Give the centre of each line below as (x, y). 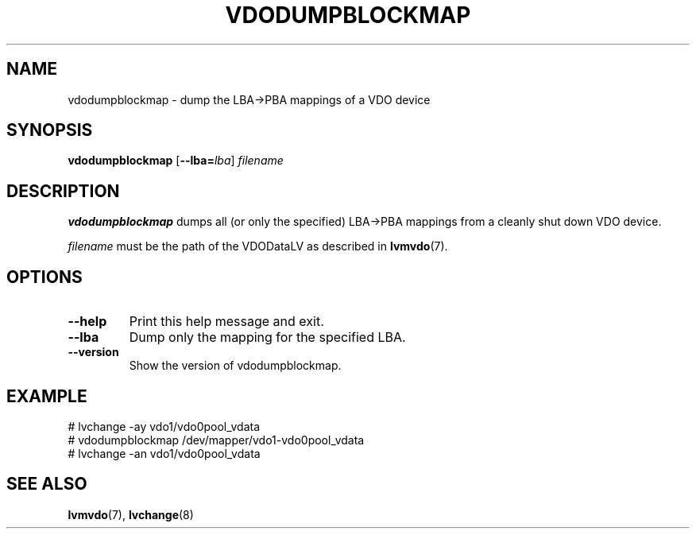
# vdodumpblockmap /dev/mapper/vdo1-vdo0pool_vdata (216, 440)
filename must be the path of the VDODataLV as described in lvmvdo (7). (258, 246)
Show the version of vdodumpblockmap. (235, 366)
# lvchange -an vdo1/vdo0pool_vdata (164, 453)
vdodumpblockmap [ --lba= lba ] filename (176, 161)
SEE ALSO (47, 484)
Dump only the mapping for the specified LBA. (267, 337)
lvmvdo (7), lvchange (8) (131, 514)
